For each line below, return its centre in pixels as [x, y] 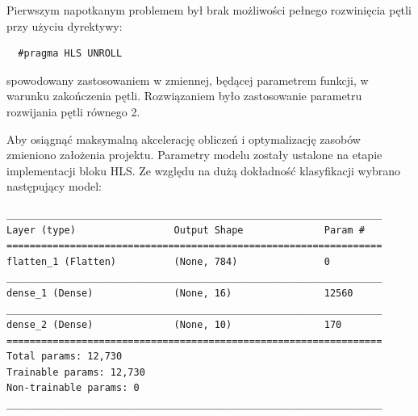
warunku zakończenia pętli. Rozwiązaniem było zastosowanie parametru [184, 96]
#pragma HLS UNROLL [70, 54]
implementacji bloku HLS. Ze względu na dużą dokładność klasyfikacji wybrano [204, 170]
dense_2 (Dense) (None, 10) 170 [174, 325]
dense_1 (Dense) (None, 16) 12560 [180, 293]
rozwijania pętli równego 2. [73, 111]
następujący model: [54, 186]
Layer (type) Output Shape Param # [186, 230]
